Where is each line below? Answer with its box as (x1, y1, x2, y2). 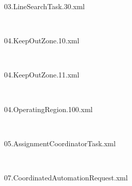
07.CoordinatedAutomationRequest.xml (4, 172, 128, 182)
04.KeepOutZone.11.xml (4, 69, 80, 80)
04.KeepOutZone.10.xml (4, 35, 80, 46)
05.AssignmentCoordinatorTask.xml (4, 138, 116, 148)
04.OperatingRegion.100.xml (4, 103, 93, 114)
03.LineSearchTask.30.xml (4, 1, 85, 11)
